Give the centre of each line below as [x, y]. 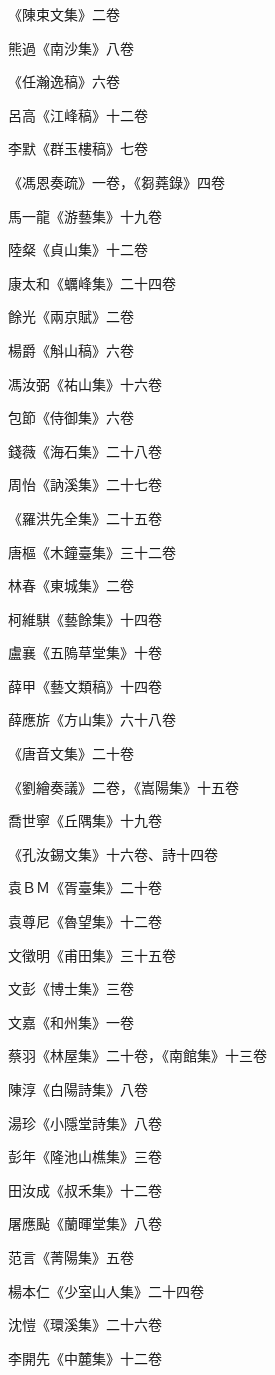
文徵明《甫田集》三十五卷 [92, 954]
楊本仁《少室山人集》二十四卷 [106, 1290]
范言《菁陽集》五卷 [71, 1256]
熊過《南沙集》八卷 [71, 47]
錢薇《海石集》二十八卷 [85, 450]
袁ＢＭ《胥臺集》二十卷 [85, 887]
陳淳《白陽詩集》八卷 [78, 1089]
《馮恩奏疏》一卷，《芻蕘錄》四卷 [116, 181]
